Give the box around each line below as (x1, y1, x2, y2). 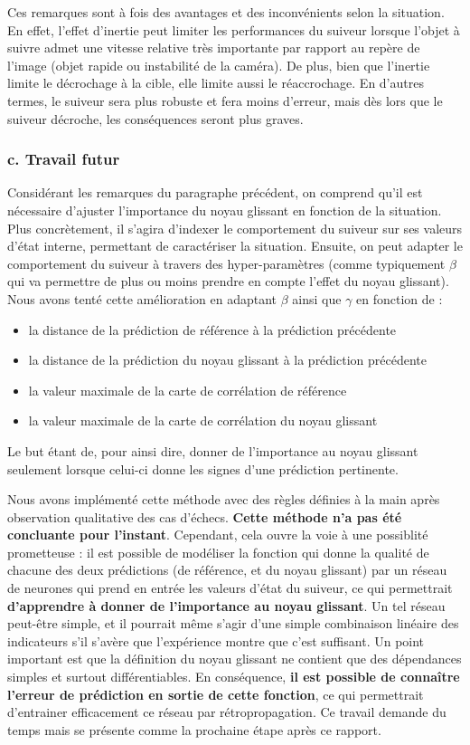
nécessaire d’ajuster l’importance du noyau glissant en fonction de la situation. (7, 200, 442, 219)
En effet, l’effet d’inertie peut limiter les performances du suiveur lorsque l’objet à (7, 20, 460, 39)
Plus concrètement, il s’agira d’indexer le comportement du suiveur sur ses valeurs (7, 218, 463, 237)
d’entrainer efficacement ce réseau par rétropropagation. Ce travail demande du (7, 702, 446, 721)
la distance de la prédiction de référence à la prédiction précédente (28, 320, 397, 339)
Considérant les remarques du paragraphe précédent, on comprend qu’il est (7, 183, 423, 202)
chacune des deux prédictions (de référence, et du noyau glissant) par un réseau (7, 560, 447, 579)
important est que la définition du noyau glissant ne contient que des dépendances (7, 649, 462, 668)
